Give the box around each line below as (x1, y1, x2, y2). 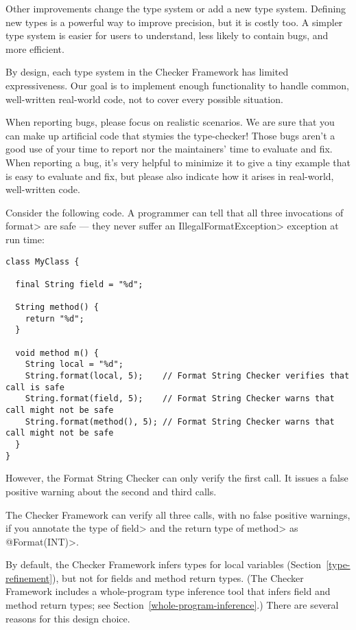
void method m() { (15, 348, 99, 358)
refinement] (5, 570, 53, 585)
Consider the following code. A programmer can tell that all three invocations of (5, 205, 344, 219)
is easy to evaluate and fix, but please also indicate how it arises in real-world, (5, 168, 334, 183)
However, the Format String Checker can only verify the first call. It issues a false (5, 471, 348, 485)
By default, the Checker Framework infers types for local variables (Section (5, 557, 322, 572)
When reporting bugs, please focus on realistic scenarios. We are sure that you (5, 115, 335, 129)
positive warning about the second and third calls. (5, 484, 217, 498)
